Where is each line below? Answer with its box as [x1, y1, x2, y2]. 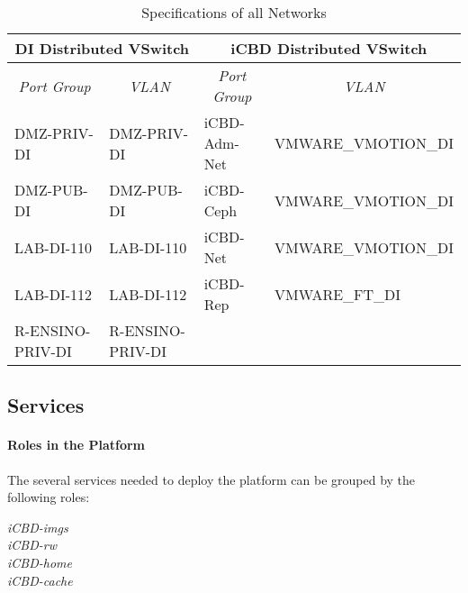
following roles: [7, 488, 90, 506]
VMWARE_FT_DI [274, 283, 401, 305]
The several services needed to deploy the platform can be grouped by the [7, 470, 416, 488]
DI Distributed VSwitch [14, 38, 190, 59]
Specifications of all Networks [141, 2, 327, 23]
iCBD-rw [7, 535, 57, 554]
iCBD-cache [7, 570, 73, 589]
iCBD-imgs [7, 517, 68, 536]
